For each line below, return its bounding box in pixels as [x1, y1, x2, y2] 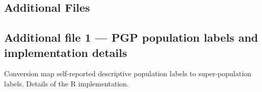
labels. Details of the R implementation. [4, 78, 129, 88]
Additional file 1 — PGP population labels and [4, 29, 258, 45]
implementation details [4, 44, 127, 60]
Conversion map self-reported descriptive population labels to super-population [4, 68, 251, 79]
